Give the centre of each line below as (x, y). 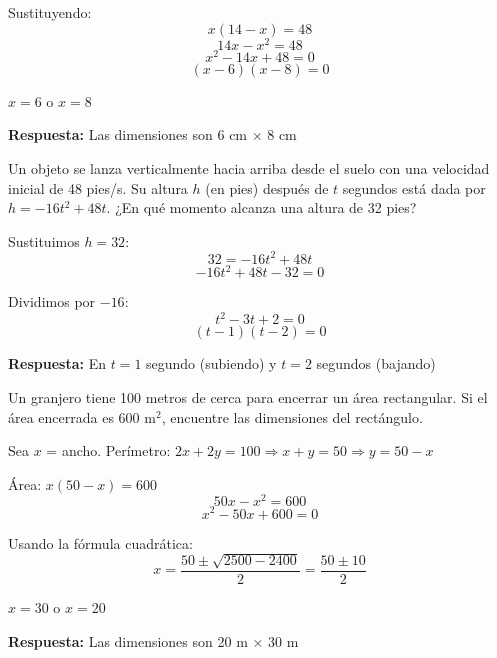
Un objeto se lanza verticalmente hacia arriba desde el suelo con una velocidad (249, 167)
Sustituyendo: (50, 12)
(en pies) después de (267, 187)
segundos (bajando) (376, 363)
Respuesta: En (57, 363)
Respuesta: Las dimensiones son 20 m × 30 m (153, 640)
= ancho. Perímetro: (108, 450)
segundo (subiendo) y (211, 363)
